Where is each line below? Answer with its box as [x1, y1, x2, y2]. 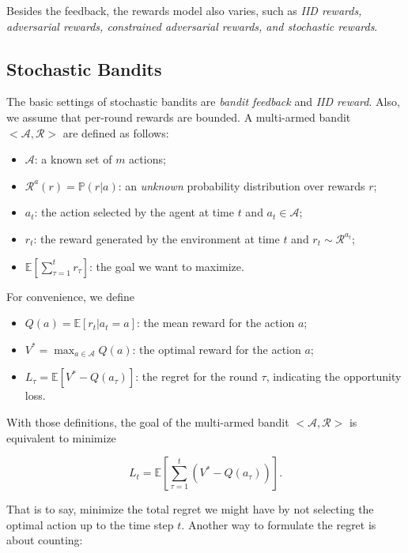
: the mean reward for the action [136, 314, 295, 331]
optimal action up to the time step [6, 516, 174, 532]
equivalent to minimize [6, 429, 116, 446]
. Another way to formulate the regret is [181, 516, 376, 532]
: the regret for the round [135, 368, 258, 385]
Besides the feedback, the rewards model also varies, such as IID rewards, [6, 2, 362, 18]
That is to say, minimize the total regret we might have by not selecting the [6, 501, 374, 517]
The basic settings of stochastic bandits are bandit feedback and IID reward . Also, [6, 93, 400, 110]
